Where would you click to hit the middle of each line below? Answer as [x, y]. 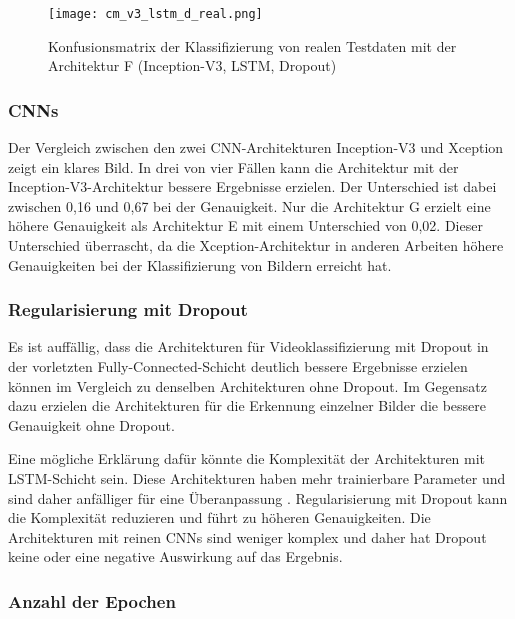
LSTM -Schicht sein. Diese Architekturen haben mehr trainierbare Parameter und [257, 478]
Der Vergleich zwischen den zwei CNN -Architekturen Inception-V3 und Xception [256, 147]
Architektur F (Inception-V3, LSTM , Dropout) [192, 65]
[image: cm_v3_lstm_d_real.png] [155, 14]
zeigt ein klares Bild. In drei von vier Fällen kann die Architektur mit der [233, 166]
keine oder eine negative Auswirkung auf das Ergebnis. [175, 556]
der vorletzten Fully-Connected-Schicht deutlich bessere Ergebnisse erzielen [238, 366]
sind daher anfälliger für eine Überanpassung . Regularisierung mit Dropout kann [258, 497]
